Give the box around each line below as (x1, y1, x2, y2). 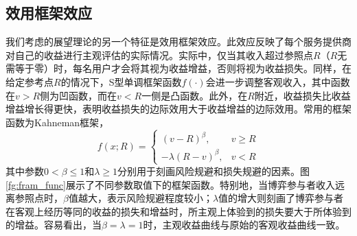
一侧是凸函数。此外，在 (141, 88, 248, 102)
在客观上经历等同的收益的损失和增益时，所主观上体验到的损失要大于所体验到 (5, 204, 352, 218)
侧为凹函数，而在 (40, 88, 117, 102)
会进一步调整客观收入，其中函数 (205, 74, 350, 88)
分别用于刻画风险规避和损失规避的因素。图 (117, 163, 310, 178)
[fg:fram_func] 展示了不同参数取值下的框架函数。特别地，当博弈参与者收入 (5, 177, 335, 191)
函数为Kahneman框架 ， (5, 115, 109, 129)
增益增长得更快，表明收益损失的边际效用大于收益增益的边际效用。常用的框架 (5, 102, 352, 116)
